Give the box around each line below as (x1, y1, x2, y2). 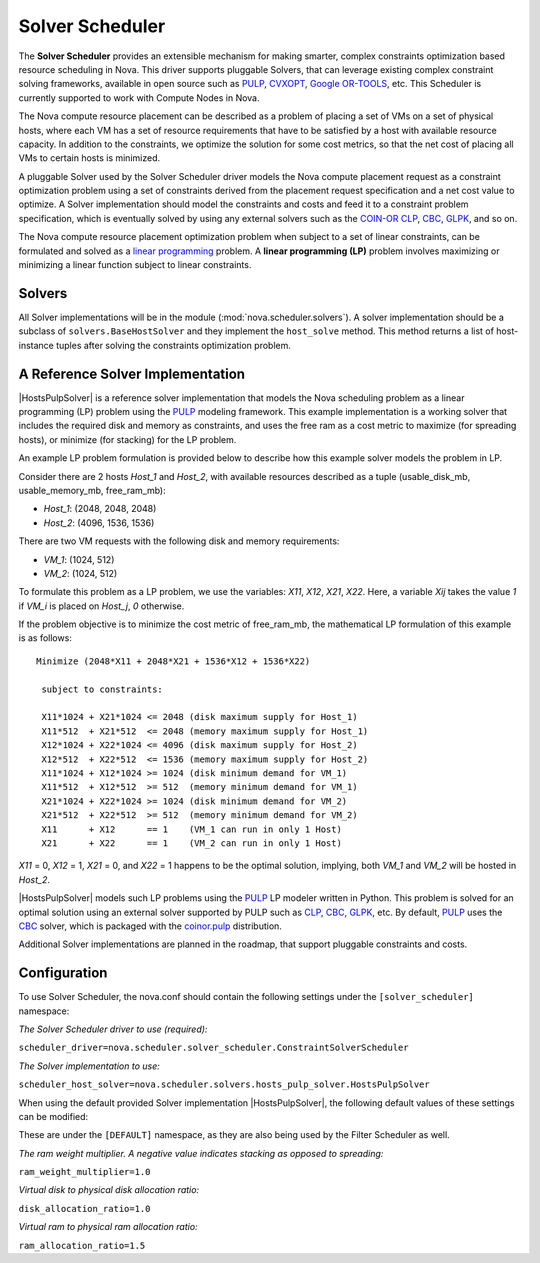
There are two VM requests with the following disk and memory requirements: (18, 535, 340, 547)
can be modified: (18, 1110, 89, 1122)
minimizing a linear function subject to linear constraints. (18, 259, 252, 271)
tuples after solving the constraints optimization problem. (55, 339, 292, 351)
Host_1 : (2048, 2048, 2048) (43, 503, 157, 515)
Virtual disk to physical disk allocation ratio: (18, 1184, 200, 1196)
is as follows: (18, 632, 72, 644)
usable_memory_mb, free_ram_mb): (18, 484, 166, 496)
